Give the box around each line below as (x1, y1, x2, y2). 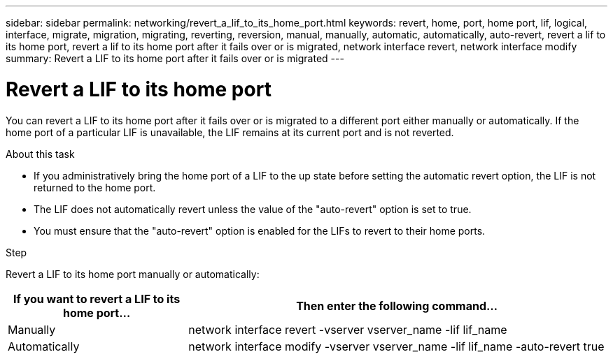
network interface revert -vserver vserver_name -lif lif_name (188, 322, 507, 337)
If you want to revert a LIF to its (13, 291, 181, 306)
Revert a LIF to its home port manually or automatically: (6, 268, 260, 280)
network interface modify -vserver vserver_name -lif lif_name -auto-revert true (188, 339, 605, 353)
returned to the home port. (34, 181, 156, 193)
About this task (6, 147, 75, 160)
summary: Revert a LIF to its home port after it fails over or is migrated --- (6, 52, 344, 64)
